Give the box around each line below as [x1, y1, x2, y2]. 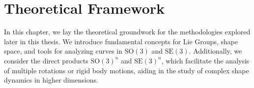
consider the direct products [4, 55, 88, 65]
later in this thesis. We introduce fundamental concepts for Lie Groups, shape [4, 36, 238, 46]
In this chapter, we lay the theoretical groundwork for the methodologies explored [4, 27, 251, 37]
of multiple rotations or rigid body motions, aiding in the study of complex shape [4, 65, 249, 75]
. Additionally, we [189, 46, 242, 56]
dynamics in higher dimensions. [4, 75, 99, 85]
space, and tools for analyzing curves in [4, 46, 123, 56]
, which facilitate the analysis [161, 55, 250, 65]
